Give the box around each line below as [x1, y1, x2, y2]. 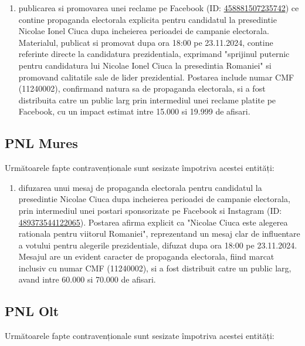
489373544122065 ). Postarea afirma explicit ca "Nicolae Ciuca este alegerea [18, 216, 288, 228]
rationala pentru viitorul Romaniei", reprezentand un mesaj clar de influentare [18, 227, 300, 240]
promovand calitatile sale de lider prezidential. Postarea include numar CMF [18, 70, 294, 83]
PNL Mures [5, 134, 78, 152]
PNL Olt [5, 302, 59, 320]
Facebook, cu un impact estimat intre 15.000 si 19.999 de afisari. [18, 105, 250, 117]
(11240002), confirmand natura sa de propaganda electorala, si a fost [18, 82, 266, 95]
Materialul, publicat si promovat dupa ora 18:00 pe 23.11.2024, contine [18, 36, 273, 48]
